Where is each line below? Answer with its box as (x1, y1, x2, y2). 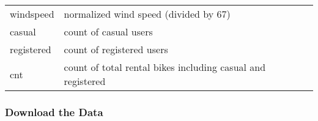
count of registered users (64, 42, 168, 56)
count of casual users (64, 24, 153, 38)
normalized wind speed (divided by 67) (64, 7, 231, 21)
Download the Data (5, 104, 103, 119)
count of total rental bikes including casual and (64, 60, 266, 74)
